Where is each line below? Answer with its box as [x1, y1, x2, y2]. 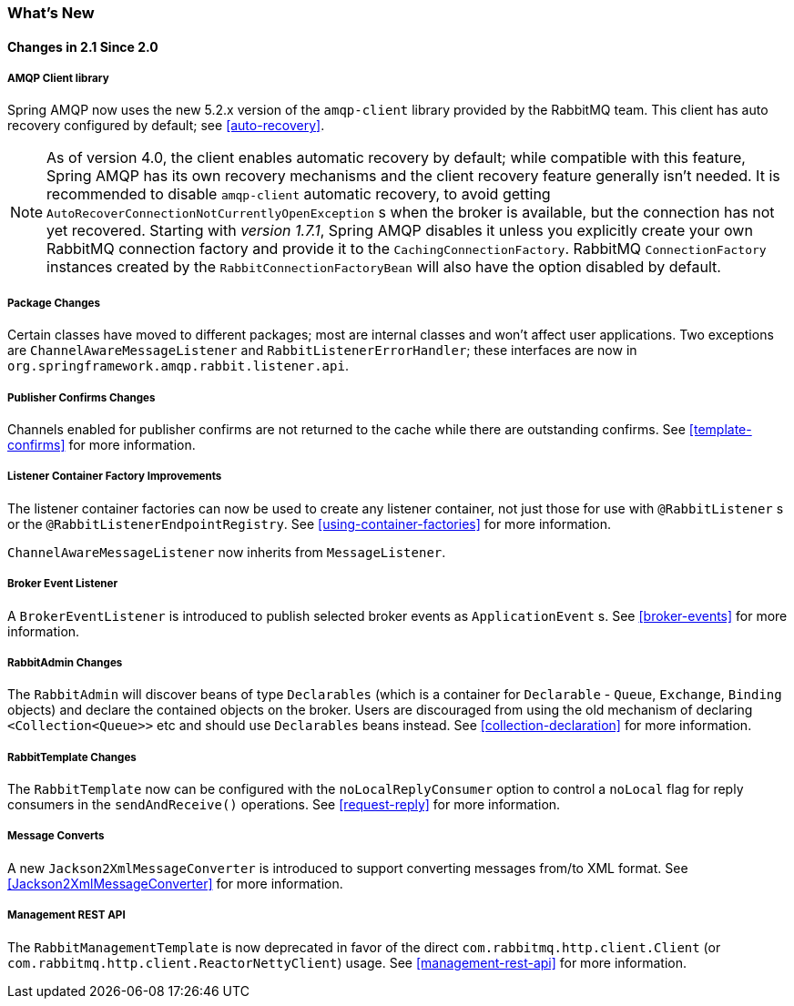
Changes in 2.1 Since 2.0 [7, 38, 158, 55]
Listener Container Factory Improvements [7, 470, 222, 483]
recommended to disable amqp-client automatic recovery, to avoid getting [46, 185, 551, 204]
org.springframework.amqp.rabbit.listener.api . [7, 358, 349, 374]
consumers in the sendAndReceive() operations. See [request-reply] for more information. [7, 797, 561, 813]
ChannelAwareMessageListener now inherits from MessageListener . [7, 544, 446, 560]
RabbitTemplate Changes [7, 750, 137, 764]
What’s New [7, 4, 95, 22]
